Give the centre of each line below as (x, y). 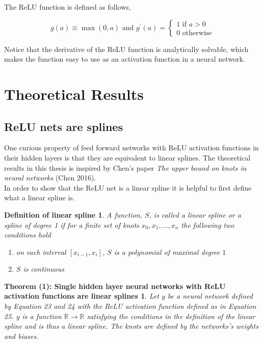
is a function (42, 316)
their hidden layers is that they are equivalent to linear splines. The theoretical (127, 157)
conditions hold (28, 235)
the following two (208, 225)
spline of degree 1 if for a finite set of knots (72, 225)
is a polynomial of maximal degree (167, 252)
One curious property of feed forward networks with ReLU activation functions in (131, 148)
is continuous (44, 269)
